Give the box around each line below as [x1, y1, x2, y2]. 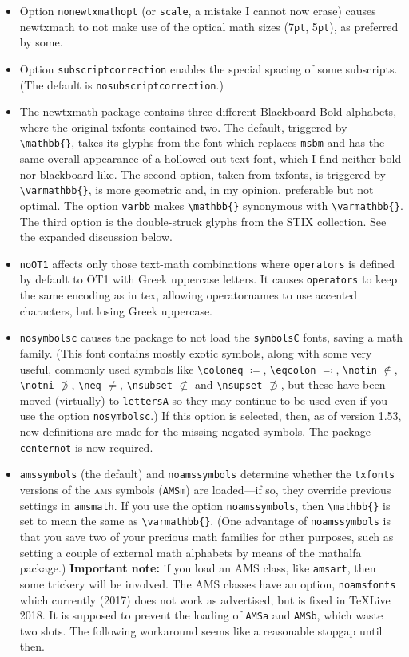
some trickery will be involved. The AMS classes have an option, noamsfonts [19, 575, 396, 592]
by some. [19, 34, 63, 50]
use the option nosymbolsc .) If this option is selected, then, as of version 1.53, [19, 407, 402, 424]
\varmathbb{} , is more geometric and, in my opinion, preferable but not [19, 181, 374, 198]
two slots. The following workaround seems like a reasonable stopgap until [19, 622, 383, 639]
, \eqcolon [263, 360, 316, 377]
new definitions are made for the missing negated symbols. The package [19, 423, 371, 440]
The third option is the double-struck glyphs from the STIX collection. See [19, 212, 387, 229]
